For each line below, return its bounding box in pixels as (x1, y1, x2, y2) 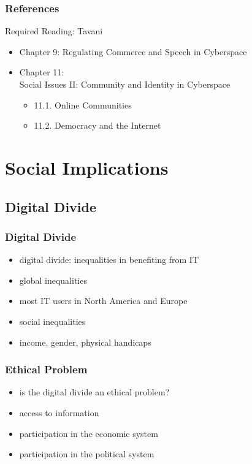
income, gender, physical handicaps (19, 335, 151, 348)
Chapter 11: (19, 66, 64, 78)
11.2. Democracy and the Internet (34, 119, 161, 132)
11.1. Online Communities (34, 98, 132, 111)
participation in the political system (19, 447, 155, 460)
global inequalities (19, 273, 87, 286)
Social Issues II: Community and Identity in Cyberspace (19, 78, 231, 90)
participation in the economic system (19, 427, 158, 439)
